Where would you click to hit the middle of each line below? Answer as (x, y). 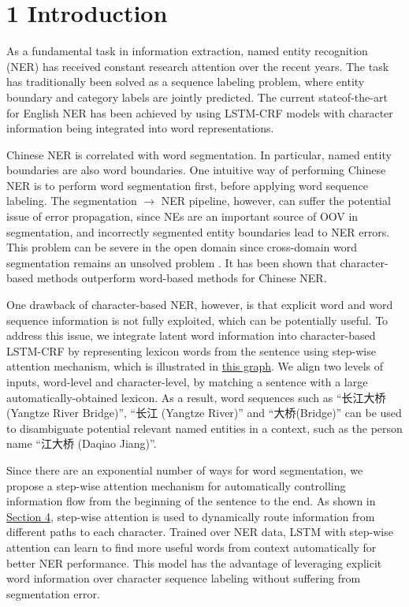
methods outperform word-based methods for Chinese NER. (182, 278)
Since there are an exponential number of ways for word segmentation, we (185, 469)
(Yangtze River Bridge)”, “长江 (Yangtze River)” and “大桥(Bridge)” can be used (204, 413)
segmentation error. (53, 593)
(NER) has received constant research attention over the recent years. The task (198, 66)
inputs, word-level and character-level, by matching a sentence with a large (187, 382)
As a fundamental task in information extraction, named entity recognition (187, 51)
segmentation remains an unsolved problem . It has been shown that (171, 262)
